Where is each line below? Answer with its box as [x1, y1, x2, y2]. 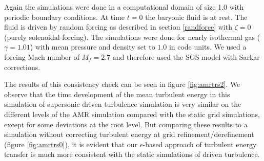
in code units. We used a [169, 41, 247, 52]
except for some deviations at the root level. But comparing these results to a [4, 119, 248, 129]
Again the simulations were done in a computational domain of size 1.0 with [4, 2, 243, 12]
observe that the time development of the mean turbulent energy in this [4, 88, 230, 99]
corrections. [4, 61, 40, 72]
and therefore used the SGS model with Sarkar [112, 51, 260, 62]
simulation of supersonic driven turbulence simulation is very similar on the [4, 99, 241, 109]
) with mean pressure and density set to [30, 41, 155, 52]
